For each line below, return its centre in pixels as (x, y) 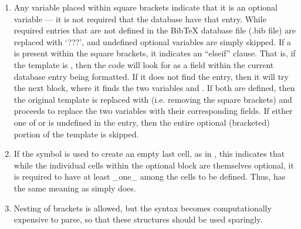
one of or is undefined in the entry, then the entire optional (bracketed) (142, 122)
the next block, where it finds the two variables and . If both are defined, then (154, 88)
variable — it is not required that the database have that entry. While (140, 18)
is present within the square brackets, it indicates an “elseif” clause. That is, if (155, 53)
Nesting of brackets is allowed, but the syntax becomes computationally (143, 208)
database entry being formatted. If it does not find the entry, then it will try (151, 76)
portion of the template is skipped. (76, 134)
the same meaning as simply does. (75, 188)
